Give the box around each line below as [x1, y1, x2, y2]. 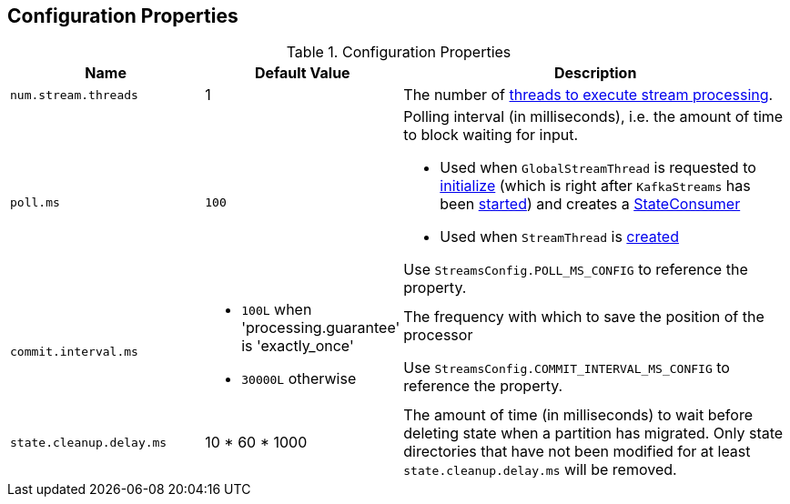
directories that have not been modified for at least [403, 442, 751, 461]
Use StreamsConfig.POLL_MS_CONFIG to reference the [403, 260, 748, 279]
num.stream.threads [10, 87, 138, 102]
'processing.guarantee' [241, 318, 400, 338]
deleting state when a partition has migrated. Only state [403, 424, 784, 443]
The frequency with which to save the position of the [403, 307, 765, 327]
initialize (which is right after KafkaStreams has [440, 176, 751, 196]
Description [553, 64, 637, 83]
